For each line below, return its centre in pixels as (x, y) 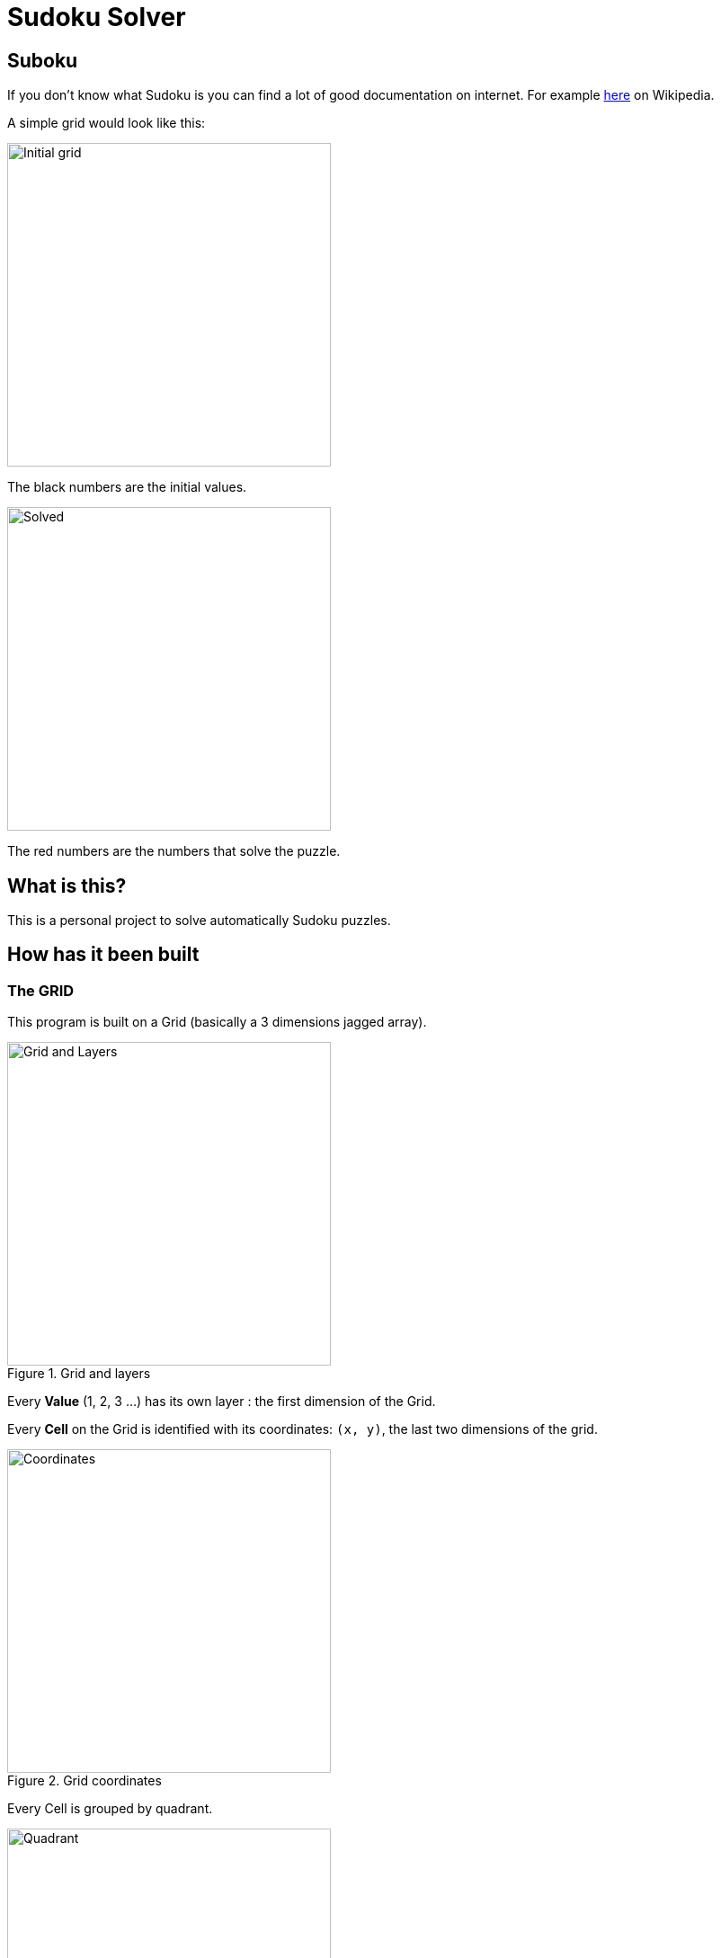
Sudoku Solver (97, 17)
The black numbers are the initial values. (127, 487)
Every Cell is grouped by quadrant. (110, 1809)
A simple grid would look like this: (107, 123)
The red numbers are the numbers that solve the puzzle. (174, 851)
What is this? (67, 886)
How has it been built (103, 955)
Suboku (43, 60)
